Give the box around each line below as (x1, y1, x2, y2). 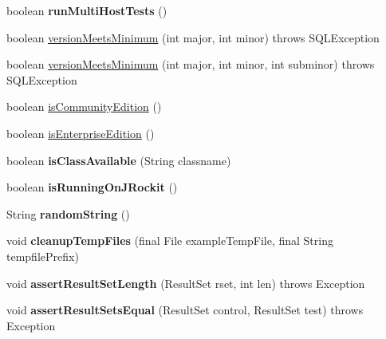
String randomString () (6, 205, 130, 222)
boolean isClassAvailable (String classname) (6, 152, 231, 168)
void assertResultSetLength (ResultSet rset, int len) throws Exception (6, 274, 365, 291)
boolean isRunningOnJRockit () (6, 179, 178, 195)
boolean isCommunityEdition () (6, 98, 162, 115)
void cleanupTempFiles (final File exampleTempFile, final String (6, 232, 333, 249)
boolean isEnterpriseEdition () (6, 124, 155, 141)
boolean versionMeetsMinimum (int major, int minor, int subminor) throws (6, 56, 375, 73)
